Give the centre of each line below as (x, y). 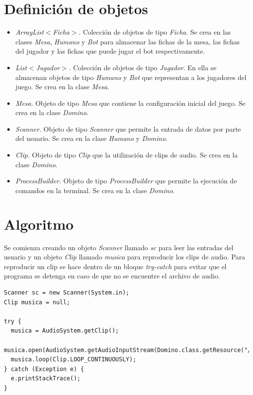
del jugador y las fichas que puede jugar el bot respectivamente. (110, 51)
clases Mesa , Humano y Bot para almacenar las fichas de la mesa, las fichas (127, 41)
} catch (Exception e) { (44, 369)
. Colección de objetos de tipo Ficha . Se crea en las (155, 32)
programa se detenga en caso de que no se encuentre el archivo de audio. (112, 276)
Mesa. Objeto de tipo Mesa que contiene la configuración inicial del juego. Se (130, 103)
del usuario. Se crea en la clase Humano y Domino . (91, 138)
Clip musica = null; (37, 302)
